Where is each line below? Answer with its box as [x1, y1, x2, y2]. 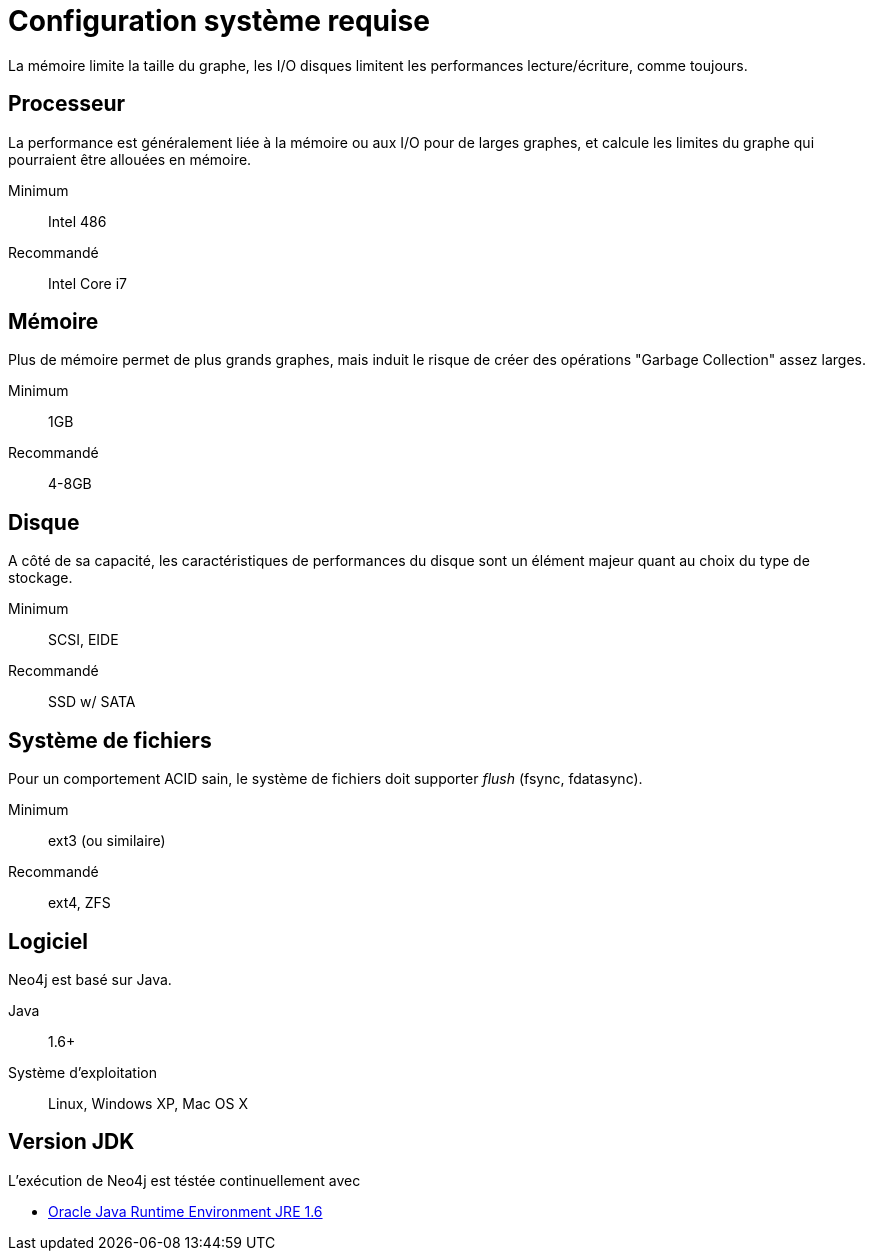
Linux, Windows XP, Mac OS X [48, 1094, 248, 1112]
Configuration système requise [8, 4, 430, 38]
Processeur [8, 91, 126, 117]
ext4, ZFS [48, 894, 111, 912]
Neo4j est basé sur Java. [8, 970, 172, 988]
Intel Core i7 [48, 274, 128, 292]
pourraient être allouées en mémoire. [8, 150, 252, 168]
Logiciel [8, 928, 88, 954]
